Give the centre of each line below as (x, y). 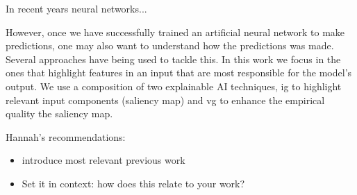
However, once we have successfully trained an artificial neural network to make (175, 32)
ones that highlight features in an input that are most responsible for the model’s (179, 73)
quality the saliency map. (59, 113)
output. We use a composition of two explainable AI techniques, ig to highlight (174, 86)
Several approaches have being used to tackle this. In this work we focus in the (173, 59)
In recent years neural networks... (76, 8)
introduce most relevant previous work (103, 160)
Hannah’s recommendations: (66, 136)
